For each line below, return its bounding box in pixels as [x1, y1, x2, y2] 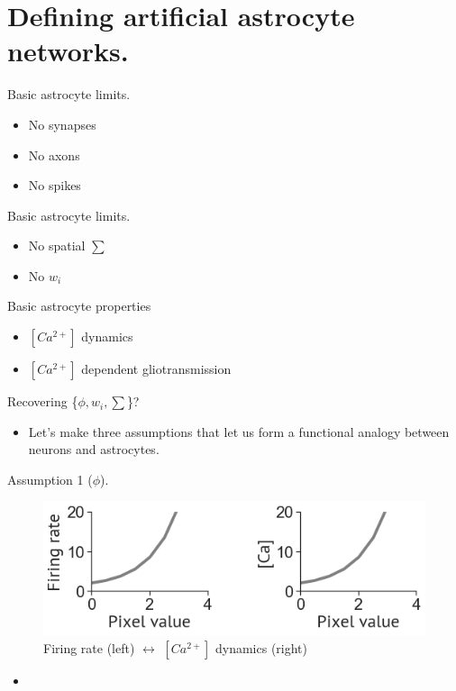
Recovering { [7, 392, 78, 411]
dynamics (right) [214, 639, 307, 658]
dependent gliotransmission [81, 359, 232, 378]
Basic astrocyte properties [7, 296, 151, 315]
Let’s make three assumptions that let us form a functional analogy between [28, 422, 450, 441]
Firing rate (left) [43, 639, 135, 658]
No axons [28, 145, 80, 164]
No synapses [28, 114, 96, 133]
